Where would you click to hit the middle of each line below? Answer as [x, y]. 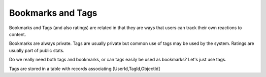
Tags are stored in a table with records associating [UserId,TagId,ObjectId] [84, 69]
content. [18, 34]
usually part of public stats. [37, 50]
